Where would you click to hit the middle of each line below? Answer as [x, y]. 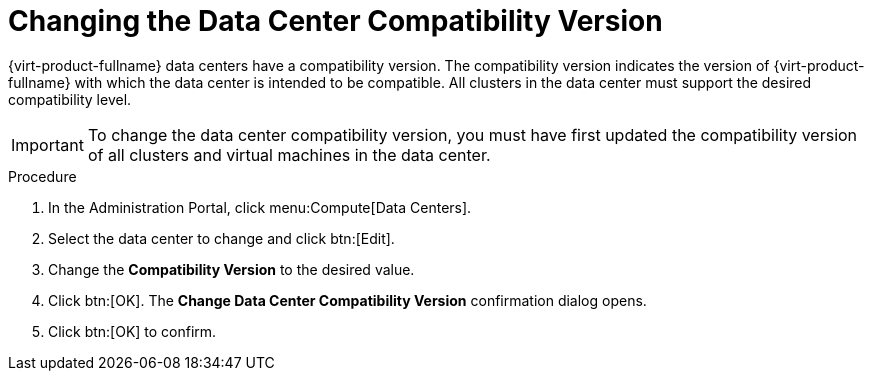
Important [47, 144]
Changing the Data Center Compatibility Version [335, 21]
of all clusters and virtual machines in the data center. [289, 154]
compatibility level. [70, 99]
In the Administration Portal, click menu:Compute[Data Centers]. [260, 207]
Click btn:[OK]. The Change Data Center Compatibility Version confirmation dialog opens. [347, 300]
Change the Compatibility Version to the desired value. [231, 269]
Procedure [42, 176]
